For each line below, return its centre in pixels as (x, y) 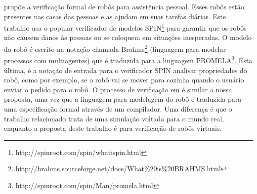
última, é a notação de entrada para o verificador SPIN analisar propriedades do (126, 70)
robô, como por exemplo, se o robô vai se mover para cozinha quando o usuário (124, 80)
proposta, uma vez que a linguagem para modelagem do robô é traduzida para (123, 99)
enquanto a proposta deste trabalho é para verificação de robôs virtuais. (113, 128)
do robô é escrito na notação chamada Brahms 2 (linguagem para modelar (115, 48)
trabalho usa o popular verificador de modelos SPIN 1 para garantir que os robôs (125, 27)
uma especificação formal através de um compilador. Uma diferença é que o (118, 108)
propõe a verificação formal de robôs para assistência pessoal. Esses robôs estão (124, 6)
